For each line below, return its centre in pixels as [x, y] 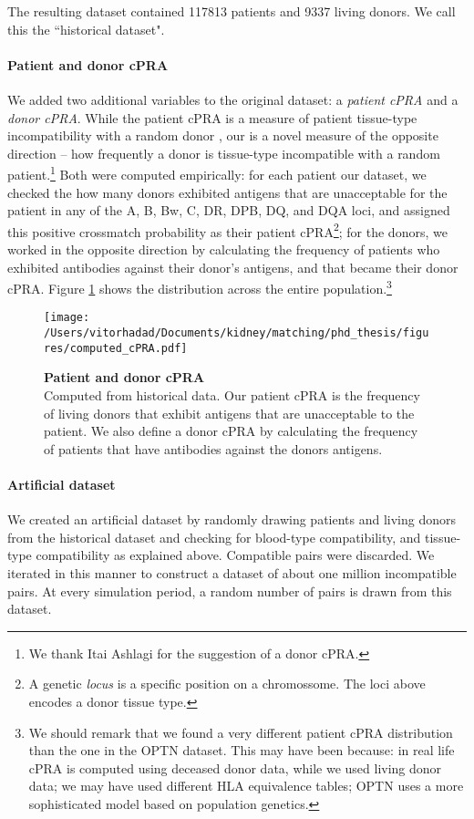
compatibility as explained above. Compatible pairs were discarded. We [235, 555]
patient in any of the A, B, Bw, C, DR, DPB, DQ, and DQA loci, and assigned [229, 210]
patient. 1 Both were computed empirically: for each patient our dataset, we [217, 173]
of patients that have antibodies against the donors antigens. [213, 448]
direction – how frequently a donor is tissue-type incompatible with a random [224, 153]
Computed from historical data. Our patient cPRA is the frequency [232, 395]
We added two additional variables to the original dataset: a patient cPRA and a [233, 99]
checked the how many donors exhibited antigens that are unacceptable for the [227, 192]
